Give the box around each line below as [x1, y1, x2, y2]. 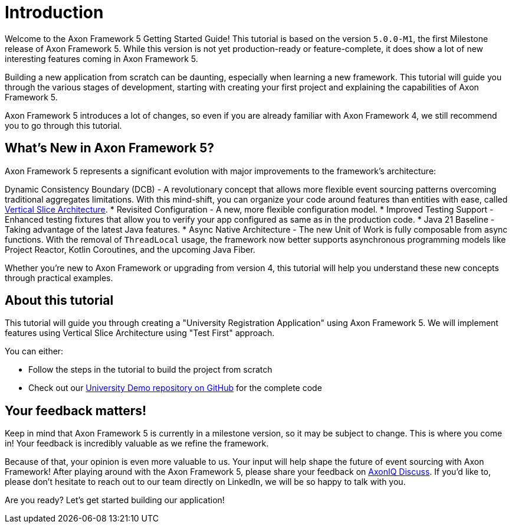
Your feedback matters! [5, 403, 147, 418]
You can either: [5, 346, 64, 357]
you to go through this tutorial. [5, 120, 122, 131]
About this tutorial [5, 293, 114, 308]
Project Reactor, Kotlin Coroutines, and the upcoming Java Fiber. [5, 244, 255, 255]
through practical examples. [5, 272, 113, 283]
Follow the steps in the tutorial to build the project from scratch [28, 364, 273, 375]
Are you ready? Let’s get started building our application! [5, 495, 225, 506]
